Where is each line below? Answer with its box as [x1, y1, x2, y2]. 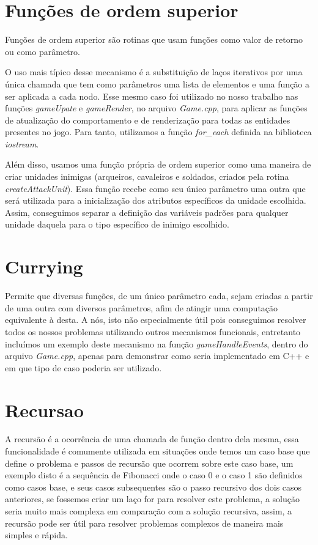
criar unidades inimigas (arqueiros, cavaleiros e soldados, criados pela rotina [5, 170, 289, 183]
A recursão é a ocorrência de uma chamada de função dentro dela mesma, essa [5, 432, 299, 445]
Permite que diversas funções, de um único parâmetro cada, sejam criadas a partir [5, 289, 313, 302]
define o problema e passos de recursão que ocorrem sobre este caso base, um [5, 456, 294, 469]
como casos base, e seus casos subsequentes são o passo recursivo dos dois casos [5, 480, 302, 493]
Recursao [5, 397, 84, 422]
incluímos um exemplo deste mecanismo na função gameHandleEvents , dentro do [5, 337, 308, 350]
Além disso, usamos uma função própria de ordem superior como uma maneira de [5, 158, 311, 171]
